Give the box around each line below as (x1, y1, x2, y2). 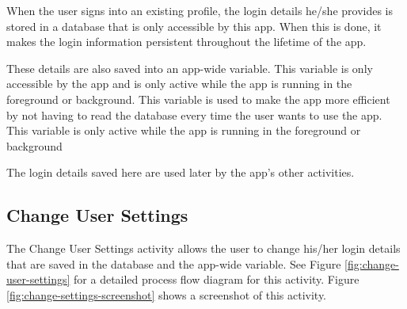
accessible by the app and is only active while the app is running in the (6, 75, 352, 92)
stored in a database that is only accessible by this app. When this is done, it (6, 17, 382, 34)
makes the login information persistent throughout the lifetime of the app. (6, 33, 367, 50)
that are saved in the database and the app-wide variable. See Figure (6, 255, 341, 272)
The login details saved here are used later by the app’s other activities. (6, 164, 355, 181)
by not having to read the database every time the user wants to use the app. (6, 106, 382, 123)
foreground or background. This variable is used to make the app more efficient (6, 90, 390, 107)
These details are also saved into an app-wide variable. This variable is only (6, 59, 373, 76)
